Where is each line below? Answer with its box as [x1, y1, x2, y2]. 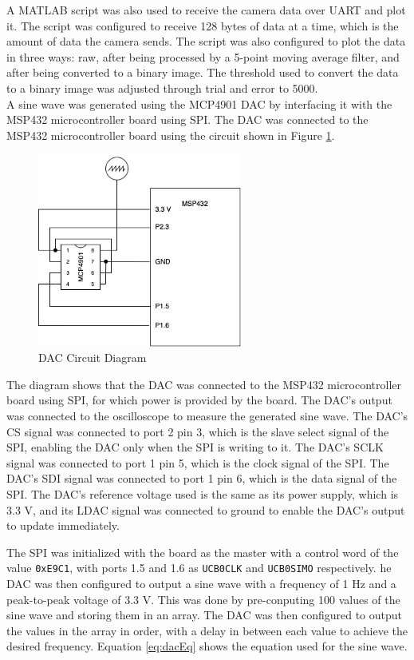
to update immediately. [6, 517, 120, 534]
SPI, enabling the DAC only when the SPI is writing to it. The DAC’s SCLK [6, 439, 384, 455]
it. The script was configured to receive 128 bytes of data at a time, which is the [6, 17, 399, 34]
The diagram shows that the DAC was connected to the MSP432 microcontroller [6, 376, 402, 392]
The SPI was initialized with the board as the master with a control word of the [6, 543, 399, 560]
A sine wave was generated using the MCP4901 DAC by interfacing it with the [6, 95, 392, 112]
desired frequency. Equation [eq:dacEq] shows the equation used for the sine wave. [6, 638, 408, 654]
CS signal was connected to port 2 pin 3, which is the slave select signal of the [6, 423, 389, 439]
